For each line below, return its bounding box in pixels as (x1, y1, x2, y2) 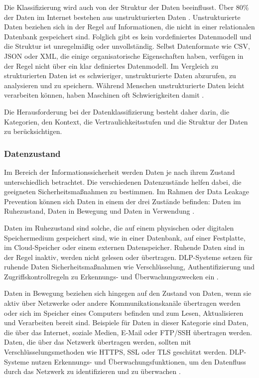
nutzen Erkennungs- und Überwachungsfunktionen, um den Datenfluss (31, 356, 246, 367)
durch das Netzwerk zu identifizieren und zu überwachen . (4, 366, 181, 377)
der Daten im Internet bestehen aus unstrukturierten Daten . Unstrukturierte (4, 11, 241, 22)
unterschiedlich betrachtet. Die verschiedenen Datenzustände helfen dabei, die (4, 176, 242, 187)
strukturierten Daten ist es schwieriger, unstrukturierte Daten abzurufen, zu (4, 70, 236, 81)
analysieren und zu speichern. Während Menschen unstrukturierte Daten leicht (4, 80, 245, 90)
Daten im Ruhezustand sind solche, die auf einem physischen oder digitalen (4, 222, 234, 233)
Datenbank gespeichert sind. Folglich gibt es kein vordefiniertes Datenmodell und (4, 31, 252, 41)
